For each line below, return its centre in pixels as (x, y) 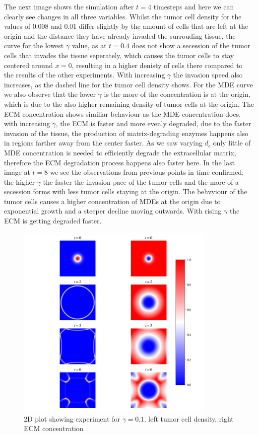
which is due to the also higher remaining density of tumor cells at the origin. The (129, 104)
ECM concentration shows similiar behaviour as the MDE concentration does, (123, 113)
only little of (232, 143)
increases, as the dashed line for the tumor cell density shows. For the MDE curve (129, 84)
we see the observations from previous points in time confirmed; (147, 172)
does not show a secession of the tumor (191, 45)
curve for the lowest (34, 45)
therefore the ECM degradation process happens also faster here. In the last (120, 162)
